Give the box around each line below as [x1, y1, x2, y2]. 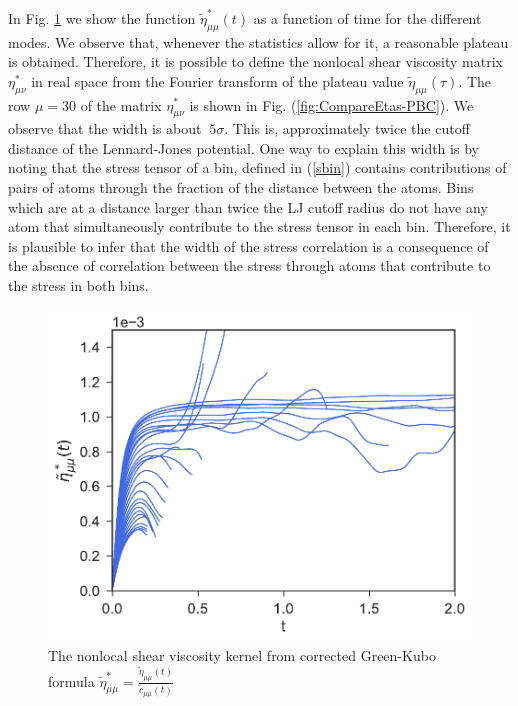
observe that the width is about [8, 118, 202, 139]
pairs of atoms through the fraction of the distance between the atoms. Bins [8, 177, 474, 198]
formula [48, 670, 95, 691]
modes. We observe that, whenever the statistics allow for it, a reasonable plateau [8, 31, 509, 52]
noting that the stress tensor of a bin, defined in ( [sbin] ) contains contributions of [8, 157, 507, 178]
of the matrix [80, 94, 162, 115]
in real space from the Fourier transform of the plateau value [31, 70, 404, 91]
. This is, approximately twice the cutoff [224, 118, 470, 139]
